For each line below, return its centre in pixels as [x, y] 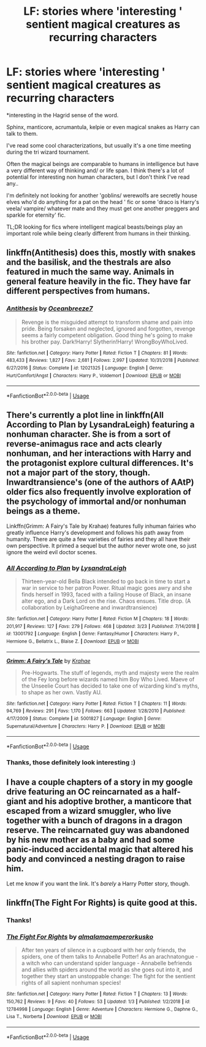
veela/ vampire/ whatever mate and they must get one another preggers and [103, 208]
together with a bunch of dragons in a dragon [94, 821]
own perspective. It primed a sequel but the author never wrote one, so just [101, 546]
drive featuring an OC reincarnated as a [83, 792]
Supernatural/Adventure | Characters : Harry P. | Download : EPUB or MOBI [86, 726]
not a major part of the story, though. [78, 473]
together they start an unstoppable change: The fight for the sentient [108, 976]
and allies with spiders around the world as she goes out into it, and [107, 970]
